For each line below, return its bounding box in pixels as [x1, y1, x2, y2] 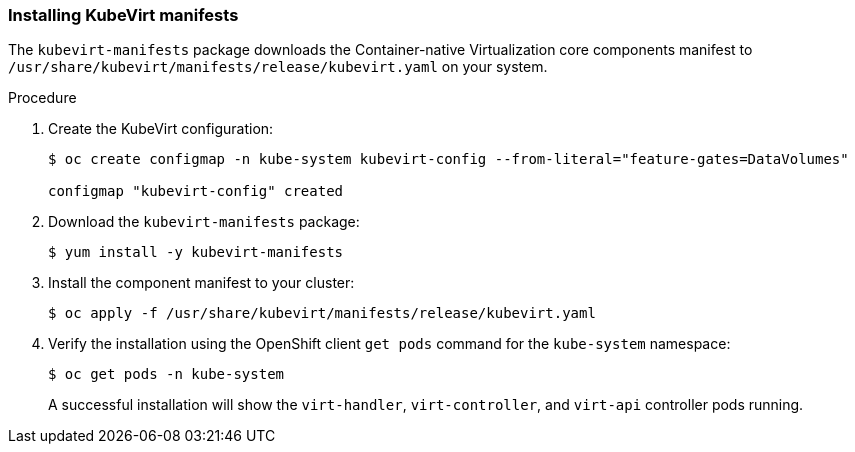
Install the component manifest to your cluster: [48, 274, 355, 292]
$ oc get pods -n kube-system [48, 366, 285, 383]
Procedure [8, 89, 77, 107]
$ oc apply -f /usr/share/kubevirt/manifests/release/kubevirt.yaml [48, 305, 596, 322]
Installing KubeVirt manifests [8, 5, 239, 25]
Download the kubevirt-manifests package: [48, 213, 360, 231]
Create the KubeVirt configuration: [48, 120, 274, 138]
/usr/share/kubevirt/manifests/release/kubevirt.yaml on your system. [8, 58, 548, 76]
